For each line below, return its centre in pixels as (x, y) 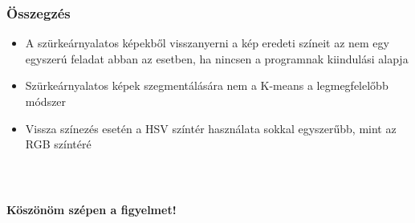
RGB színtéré (58, 144)
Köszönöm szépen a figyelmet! (92, 209)
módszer (46, 101)
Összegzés (39, 12)
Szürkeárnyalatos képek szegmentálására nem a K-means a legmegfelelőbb (207, 85)
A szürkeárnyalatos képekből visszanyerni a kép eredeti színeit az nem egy (207, 43)
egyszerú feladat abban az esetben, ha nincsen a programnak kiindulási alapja (217, 58)
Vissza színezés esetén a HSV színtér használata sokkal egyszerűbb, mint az (211, 128)
